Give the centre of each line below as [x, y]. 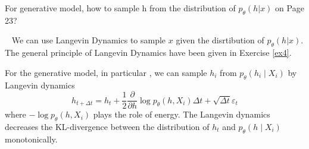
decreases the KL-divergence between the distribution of [107, 127]
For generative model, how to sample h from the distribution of [120, 8]
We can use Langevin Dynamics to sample [89, 40]
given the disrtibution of [220, 40]
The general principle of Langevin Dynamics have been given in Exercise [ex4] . [148, 53]
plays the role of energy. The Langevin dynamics [182, 114]
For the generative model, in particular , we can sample [106, 72]
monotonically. [31, 139]
